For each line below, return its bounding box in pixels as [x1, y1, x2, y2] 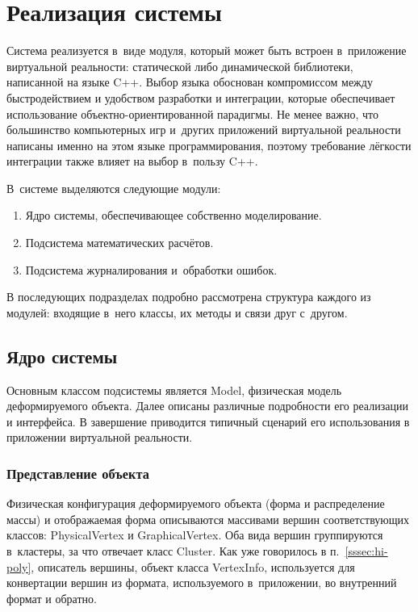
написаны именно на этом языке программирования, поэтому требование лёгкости [6, 136, 412, 153]
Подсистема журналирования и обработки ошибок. [25, 261, 278, 278]
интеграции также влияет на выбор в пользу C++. [6, 153, 258, 170]
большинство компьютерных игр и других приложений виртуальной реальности [6, 121, 401, 138]
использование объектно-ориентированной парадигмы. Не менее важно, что [6, 105, 378, 122]
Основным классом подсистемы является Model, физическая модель [6, 381, 342, 398]
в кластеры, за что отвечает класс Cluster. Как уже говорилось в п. [6, 543, 340, 560]
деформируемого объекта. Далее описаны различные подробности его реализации [6, 397, 408, 414]
